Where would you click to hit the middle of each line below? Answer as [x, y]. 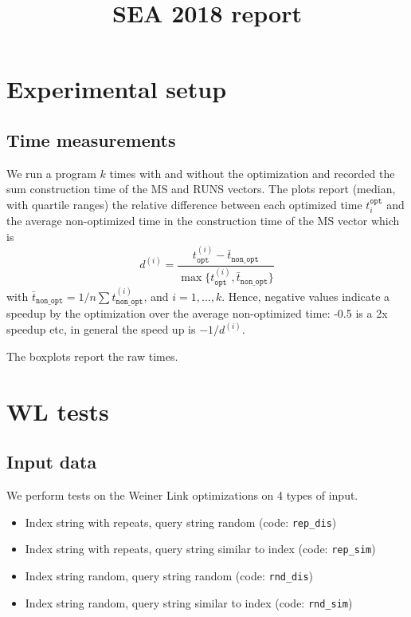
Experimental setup [117, 89]
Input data [52, 462]
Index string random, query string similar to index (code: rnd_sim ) [189, 602]
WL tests [58, 411]
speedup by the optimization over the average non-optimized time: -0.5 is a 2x [197, 313]
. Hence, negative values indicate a [306, 296]
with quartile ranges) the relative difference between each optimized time [184, 204]
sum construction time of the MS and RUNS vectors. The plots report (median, [201, 189]
